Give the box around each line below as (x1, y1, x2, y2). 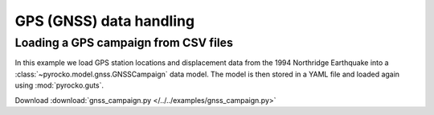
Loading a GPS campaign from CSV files (14, 35, 233, 50)
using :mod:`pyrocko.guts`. (14, 80, 104, 90)
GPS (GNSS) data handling (14, 12, 195, 30)
